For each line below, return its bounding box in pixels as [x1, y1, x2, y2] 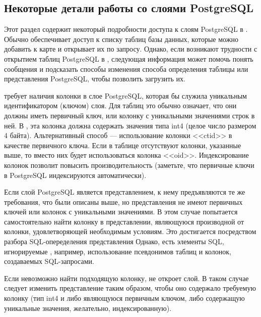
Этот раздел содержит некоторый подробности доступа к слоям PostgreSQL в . [4, 24, 248, 34]
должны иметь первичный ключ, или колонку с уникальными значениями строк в [4, 110, 255, 120]
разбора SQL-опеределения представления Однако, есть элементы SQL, [4, 236, 224, 247]
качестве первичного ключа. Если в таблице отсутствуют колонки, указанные [4, 140, 241, 150]
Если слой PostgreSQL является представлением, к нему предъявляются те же [4, 187, 245, 197]
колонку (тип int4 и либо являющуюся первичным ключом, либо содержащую [4, 293, 245, 303]
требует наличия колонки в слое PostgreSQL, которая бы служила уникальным [4, 90, 247, 101]
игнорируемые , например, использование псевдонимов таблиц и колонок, [4, 246, 231, 256]
